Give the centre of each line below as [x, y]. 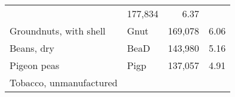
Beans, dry [32, 48]
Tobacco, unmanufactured [64, 82]
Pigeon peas [35, 65]
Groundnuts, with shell [58, 31]
